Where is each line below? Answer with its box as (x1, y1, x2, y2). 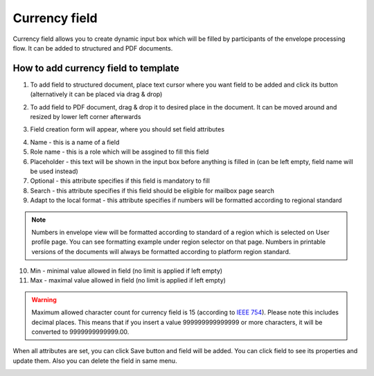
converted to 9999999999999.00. (31, 328, 130, 336)
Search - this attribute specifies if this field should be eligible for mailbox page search (30, 186, 275, 195)
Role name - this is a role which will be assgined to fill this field (30, 147, 209, 156)
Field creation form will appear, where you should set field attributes (30, 125, 225, 134)
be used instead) (30, 167, 79, 175)
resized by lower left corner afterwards (30, 113, 141, 121)
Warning (31, 295, 57, 304)
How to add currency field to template (12, 62, 179, 74)
